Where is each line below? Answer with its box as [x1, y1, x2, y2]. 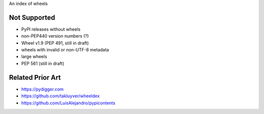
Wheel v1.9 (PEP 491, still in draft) [21, 40, 89, 46]
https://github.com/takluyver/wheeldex [21, 93, 100, 99]
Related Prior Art [9, 73, 61, 82]
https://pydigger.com [21, 86, 64, 92]
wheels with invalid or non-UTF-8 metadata [21, 47, 110, 53]
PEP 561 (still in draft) [21, 60, 65, 66]
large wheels [21, 54, 47, 60]
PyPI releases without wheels [21, 26, 81, 32]
